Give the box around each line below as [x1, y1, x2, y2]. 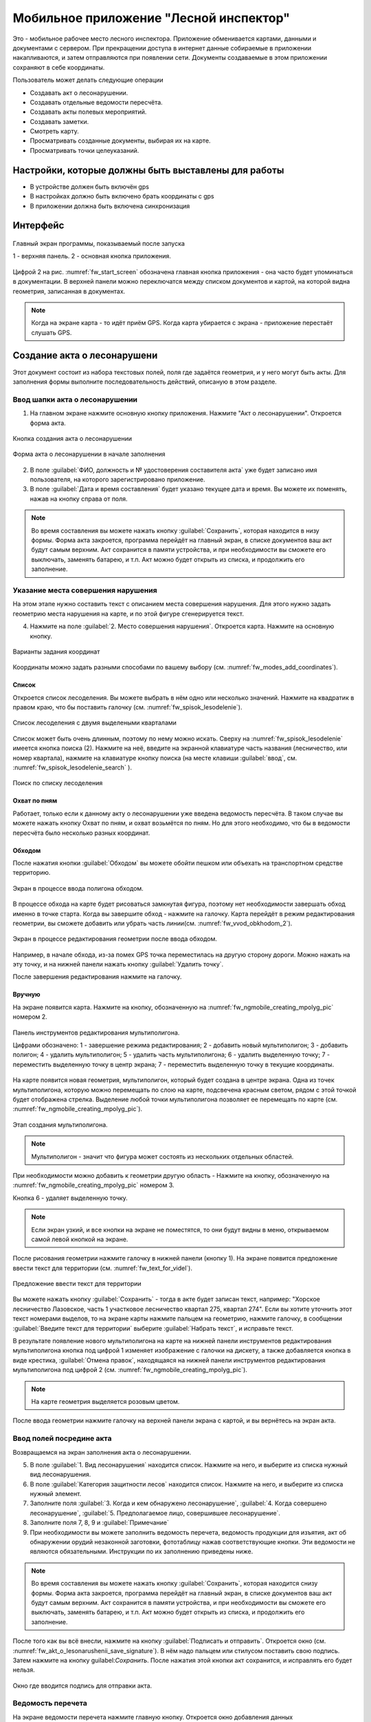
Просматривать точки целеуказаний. [30, 146, 139, 154]
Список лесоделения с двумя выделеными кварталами [12, 718, 177, 727]
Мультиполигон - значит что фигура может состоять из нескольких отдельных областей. [31, 1152, 294, 1161]
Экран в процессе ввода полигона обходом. [12, 884, 144, 892]
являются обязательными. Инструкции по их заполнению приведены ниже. [30, 1547, 254, 1556]
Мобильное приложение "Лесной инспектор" [12, 10, 291, 25]
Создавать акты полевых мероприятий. [30, 107, 147, 116]
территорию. [12, 869, 51, 877]
